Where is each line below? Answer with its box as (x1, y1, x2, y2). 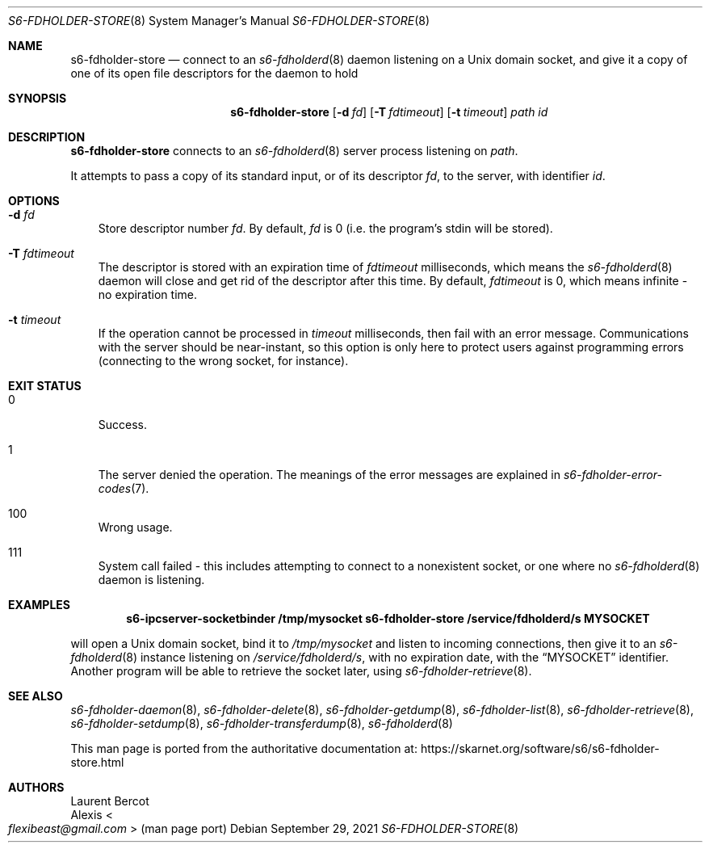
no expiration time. (98, 288, 197, 301)
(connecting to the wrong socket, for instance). (98, 354, 349, 368)
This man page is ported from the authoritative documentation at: (70, 742, 417, 755)
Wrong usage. (98, 520, 173, 534)
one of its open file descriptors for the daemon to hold (70, 66, 359, 80)
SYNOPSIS (8, 91, 67, 105)
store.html (70, 755, 124, 769)
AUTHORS (8, 780, 65, 794)
